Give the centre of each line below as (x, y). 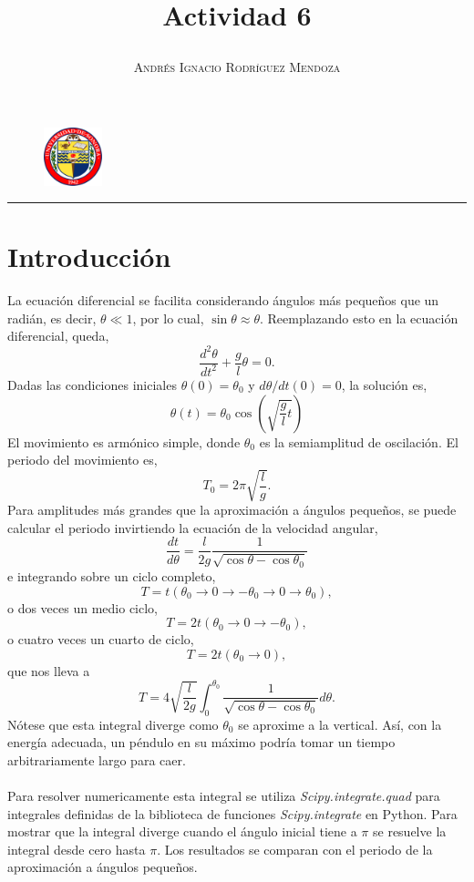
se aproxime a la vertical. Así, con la (340, 724)
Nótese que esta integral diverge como (113, 724)
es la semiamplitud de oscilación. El (359, 441)
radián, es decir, (52, 318)
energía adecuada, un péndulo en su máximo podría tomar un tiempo (201, 742)
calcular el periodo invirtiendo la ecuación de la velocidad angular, (193, 527)
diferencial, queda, (58, 336)
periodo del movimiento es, (82, 460)
